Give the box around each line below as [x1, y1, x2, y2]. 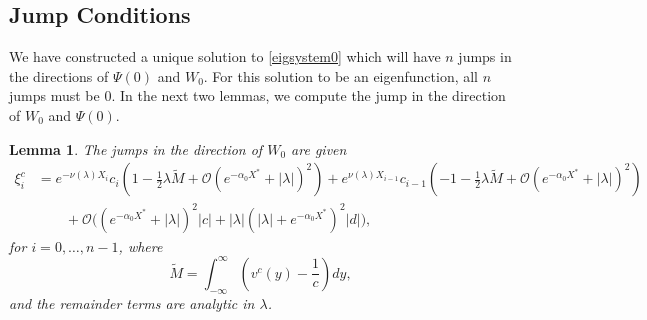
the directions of [9, 65, 109, 86]
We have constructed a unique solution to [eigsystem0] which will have [9, 46, 441, 67]
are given [291, 138, 347, 159]
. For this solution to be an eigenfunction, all [203, 65, 479, 86]
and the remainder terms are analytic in [9, 292, 255, 313]
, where [118, 235, 163, 256]
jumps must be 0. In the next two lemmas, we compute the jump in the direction [9, 85, 506, 106]
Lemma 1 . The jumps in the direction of [9, 138, 263, 159]
